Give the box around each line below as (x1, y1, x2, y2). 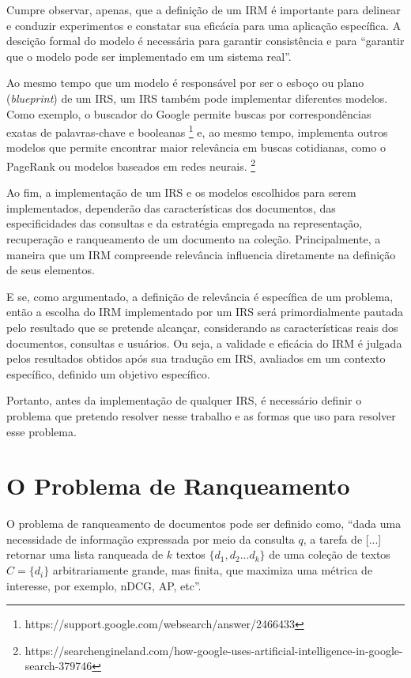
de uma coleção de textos (269, 546, 390, 563)
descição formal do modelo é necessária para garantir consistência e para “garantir (6, 32, 405, 49)
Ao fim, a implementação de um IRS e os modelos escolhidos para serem (6, 184, 356, 201)
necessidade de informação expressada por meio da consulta (6, 530, 295, 547)
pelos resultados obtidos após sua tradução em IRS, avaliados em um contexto (6, 350, 386, 367)
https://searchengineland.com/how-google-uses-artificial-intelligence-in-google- (25, 642, 403, 658)
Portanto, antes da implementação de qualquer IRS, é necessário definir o (6, 392, 362, 409)
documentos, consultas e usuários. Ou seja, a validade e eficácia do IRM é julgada (6, 334, 402, 351)
